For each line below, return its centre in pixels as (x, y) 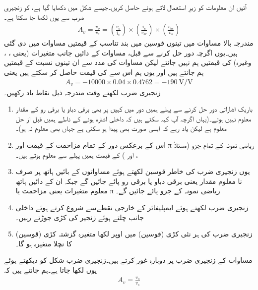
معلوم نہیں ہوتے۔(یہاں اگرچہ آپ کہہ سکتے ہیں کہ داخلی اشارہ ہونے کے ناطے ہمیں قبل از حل (133, 118)
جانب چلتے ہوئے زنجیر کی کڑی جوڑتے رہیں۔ (80, 217)
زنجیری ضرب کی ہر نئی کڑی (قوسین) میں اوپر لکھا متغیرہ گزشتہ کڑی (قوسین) (134, 234)
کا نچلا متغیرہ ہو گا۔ (44, 243)
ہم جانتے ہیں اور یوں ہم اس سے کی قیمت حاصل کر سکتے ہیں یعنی (104, 72)
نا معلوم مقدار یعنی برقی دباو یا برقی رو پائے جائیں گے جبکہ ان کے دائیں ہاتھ (129, 181)
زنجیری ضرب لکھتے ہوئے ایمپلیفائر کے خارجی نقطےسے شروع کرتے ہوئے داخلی (132, 207)
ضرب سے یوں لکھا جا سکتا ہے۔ (44, 17)
